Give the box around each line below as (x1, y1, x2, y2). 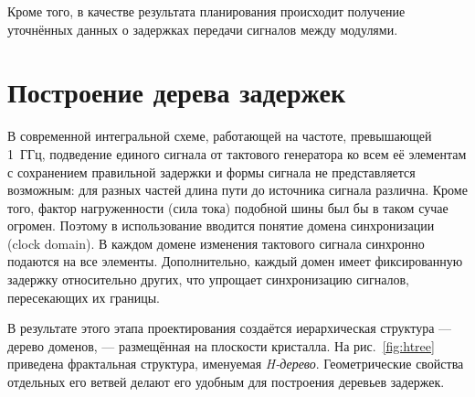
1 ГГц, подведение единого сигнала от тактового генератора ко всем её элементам (7, 144, 467, 163)
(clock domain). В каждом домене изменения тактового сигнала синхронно (7, 233, 425, 252)
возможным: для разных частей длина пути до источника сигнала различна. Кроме (7, 180, 468, 199)
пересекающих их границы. (7, 287, 160, 306)
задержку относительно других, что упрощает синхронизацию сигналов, (7, 270, 409, 289)
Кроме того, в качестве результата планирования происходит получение (7, 2, 406, 20)
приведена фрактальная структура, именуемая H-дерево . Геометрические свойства (7, 354, 464, 373)
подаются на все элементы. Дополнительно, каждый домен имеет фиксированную (7, 252, 463, 271)
